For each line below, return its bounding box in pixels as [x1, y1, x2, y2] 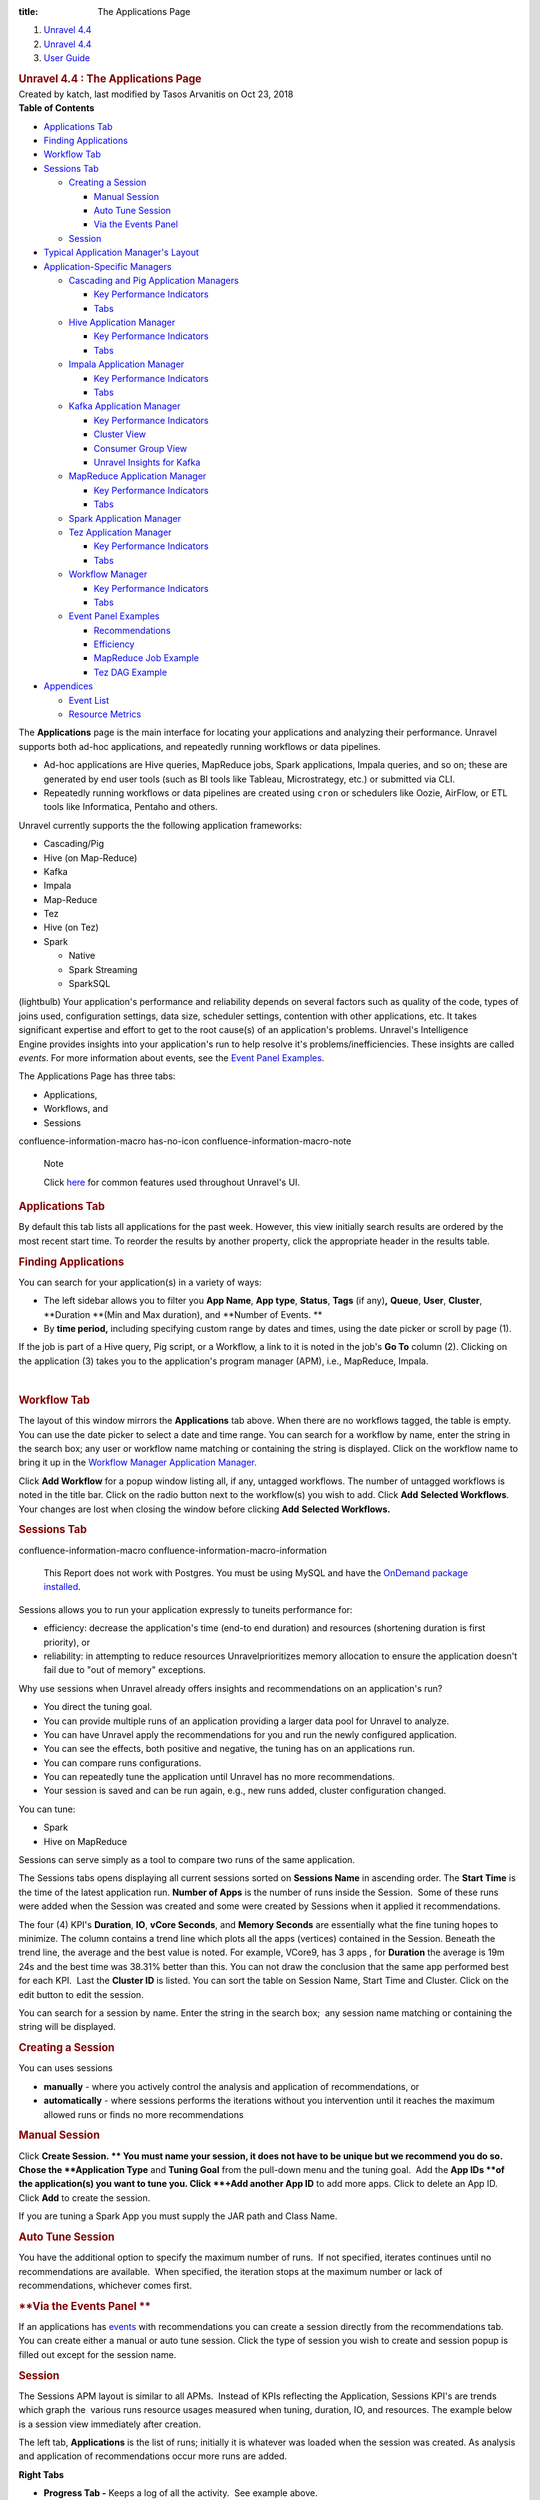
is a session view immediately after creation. [18, 2418, 202, 2430]
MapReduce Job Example [93, 652, 200, 664]
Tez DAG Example [93, 666, 168, 678]
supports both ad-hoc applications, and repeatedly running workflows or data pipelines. [18, 740, 381, 752]
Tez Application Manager [68, 526, 172, 538]
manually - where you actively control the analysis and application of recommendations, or [43, 2080, 420, 2092]
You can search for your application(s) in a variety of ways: [18, 1276, 262, 1288]
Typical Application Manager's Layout [43, 246, 200, 259]
